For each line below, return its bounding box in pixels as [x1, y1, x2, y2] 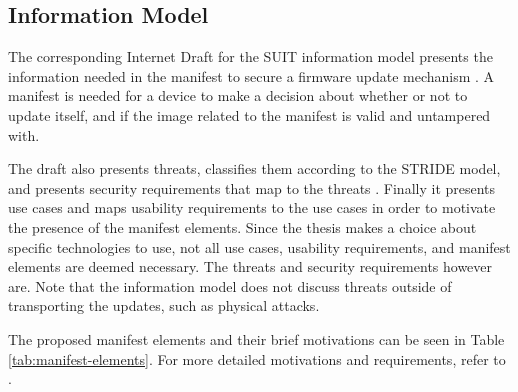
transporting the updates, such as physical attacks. [8, 295, 320, 316]
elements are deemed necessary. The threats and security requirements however [8, 256, 493, 277]
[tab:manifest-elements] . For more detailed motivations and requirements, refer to [8, 348, 506, 369]
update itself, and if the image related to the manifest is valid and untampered [8, 104, 491, 125]
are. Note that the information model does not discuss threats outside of [8, 275, 452, 296]
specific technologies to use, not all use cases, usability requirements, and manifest [8, 236, 511, 257]
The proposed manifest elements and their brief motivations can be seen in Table [8, 328, 505, 349]
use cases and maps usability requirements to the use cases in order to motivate [8, 197, 496, 218]
